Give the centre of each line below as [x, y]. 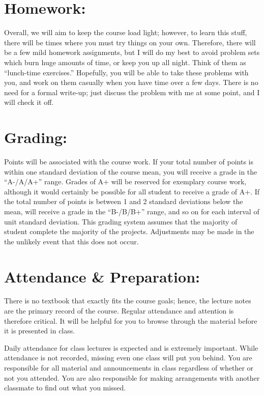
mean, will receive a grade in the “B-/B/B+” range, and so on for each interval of [132, 211]
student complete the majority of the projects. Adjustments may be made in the [129, 231]
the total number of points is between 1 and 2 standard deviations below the [124, 201]
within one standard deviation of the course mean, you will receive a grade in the [131, 171]
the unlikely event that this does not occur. [71, 241]
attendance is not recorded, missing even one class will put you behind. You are [128, 358]
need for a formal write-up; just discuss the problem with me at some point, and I [132, 92]
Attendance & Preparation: [102, 276]
